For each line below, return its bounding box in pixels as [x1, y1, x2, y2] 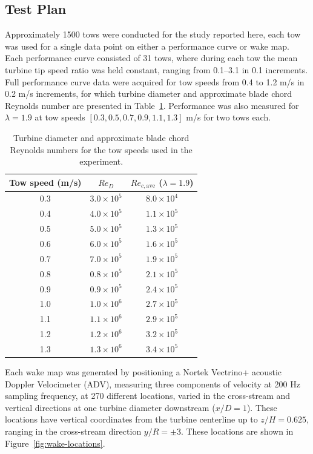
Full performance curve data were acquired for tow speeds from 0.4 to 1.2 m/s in [5, 75, 305, 88]
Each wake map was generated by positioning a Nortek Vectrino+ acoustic [5, 365, 282, 378]
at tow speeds [35, 111, 85, 123]
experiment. [79, 155, 124, 168]
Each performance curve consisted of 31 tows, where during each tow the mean [5, 51, 298, 64]
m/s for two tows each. [186, 111, 271, 123]
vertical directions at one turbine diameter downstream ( [5, 401, 216, 413]
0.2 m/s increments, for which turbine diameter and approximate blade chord [5, 87, 292, 100]
